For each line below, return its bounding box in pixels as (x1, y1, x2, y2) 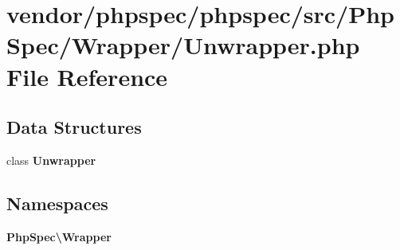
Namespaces (6, 190, 108, 215)
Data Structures (6, 115, 142, 139)
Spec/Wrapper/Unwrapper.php (6, 29, 360, 61)
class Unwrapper (6, 151, 96, 168)
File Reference (6, 60, 168, 92)
